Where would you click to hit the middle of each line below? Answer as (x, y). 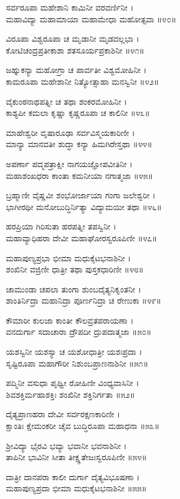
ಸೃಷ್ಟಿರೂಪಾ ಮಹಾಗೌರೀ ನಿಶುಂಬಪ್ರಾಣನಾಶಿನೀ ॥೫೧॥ (77, 363)
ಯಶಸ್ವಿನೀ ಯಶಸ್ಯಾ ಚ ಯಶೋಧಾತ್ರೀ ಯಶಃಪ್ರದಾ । (74, 352)
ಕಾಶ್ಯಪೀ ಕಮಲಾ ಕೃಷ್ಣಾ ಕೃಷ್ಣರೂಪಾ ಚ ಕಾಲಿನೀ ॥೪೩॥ (78, 113)
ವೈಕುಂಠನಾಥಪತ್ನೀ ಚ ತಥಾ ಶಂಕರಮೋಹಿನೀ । (66, 101)
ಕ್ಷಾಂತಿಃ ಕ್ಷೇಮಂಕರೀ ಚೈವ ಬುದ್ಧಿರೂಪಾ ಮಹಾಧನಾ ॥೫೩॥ (83, 426)
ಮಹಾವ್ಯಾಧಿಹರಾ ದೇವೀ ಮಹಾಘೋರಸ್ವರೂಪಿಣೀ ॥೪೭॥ (81, 237)
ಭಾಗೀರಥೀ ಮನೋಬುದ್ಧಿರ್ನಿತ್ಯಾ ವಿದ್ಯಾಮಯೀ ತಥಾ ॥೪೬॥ (84, 206)
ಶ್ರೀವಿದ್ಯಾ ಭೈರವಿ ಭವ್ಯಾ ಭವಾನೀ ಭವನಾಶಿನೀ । (66, 445)
